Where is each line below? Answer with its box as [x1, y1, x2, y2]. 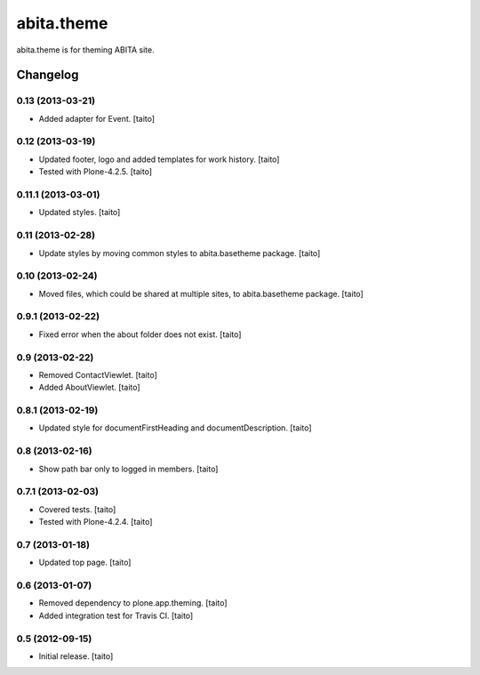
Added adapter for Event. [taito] [38, 113, 156, 124]
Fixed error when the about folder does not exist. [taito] [38, 329, 242, 340]
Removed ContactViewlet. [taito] [38, 369, 157, 380]
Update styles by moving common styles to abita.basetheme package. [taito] [38, 247, 321, 258]
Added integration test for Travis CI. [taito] [38, 610, 194, 621]
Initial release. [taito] [38, 650, 114, 662]
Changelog [16, 68, 79, 83]
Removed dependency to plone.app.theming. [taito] [38, 598, 228, 608]
